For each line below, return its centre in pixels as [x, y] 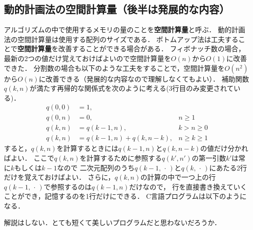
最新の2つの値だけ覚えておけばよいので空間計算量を [87, 58]
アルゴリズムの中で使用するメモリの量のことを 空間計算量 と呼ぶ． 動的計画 [125, 30]
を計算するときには [88, 148]
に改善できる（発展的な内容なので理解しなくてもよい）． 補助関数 [144, 78]
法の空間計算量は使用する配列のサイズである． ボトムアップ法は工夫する [121, 39]
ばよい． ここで [29, 158]
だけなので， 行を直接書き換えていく [188, 186]
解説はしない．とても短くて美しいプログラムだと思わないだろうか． [113, 222]
